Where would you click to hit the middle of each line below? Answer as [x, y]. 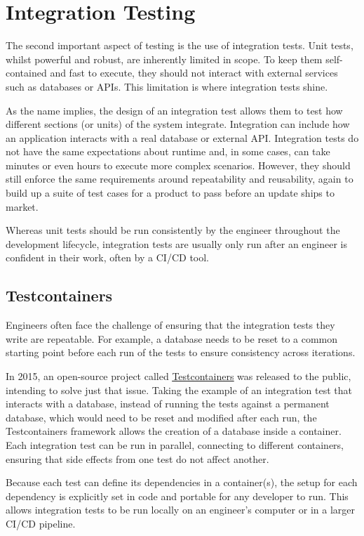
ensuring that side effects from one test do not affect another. [137, 458]
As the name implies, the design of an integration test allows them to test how [174, 110]
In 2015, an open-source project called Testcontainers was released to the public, [178, 376]
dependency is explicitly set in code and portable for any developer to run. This [177, 496]
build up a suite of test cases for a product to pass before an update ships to [170, 193]
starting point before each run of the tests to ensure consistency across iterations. [181, 352]
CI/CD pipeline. [41, 523]
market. [22, 206]
